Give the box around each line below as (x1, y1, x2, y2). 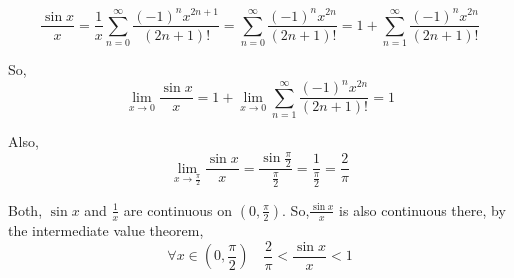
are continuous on (123, 199, 233, 220)
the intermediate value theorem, (8, 219, 204, 240)
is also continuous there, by (339, 199, 506, 220)
